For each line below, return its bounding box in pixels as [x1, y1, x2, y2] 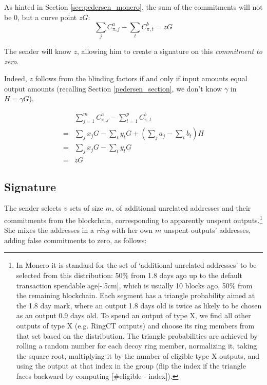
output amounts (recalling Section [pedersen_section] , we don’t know [4, 83, 222, 94]
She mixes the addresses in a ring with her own [4, 225, 153, 235]
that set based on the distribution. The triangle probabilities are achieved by [16, 330, 258, 341]
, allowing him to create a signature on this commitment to [77, 46, 262, 57]
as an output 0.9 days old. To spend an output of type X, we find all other [16, 310, 251, 321]
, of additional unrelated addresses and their [111, 203, 251, 213]
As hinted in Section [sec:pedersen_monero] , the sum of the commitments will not [4, 2, 263, 12]
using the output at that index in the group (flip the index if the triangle [16, 360, 246, 371]
